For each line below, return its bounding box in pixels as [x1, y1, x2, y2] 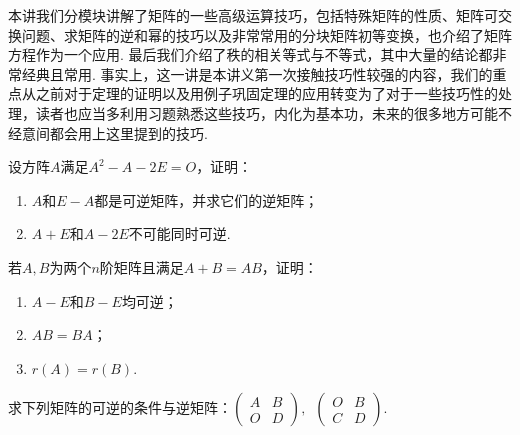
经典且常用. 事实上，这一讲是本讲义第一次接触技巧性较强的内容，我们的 [21, 63, 493, 84]
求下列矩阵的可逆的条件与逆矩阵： [8, 397, 232, 418]
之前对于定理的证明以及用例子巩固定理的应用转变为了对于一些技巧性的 [35, 83, 498, 104]
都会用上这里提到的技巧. [49, 122, 208, 143]
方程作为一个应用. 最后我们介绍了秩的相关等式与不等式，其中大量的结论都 [8, 44, 493, 65]
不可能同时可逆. [128, 223, 231, 244]
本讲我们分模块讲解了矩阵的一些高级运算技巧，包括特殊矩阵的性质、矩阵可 [8, 5, 498, 25]
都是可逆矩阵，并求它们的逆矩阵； [94, 189, 319, 210]
